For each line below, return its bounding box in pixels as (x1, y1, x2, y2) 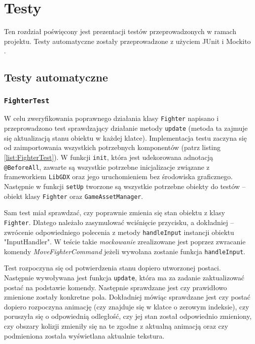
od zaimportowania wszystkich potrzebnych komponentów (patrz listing (4, 142, 221, 153)
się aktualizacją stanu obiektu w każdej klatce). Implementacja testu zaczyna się (4, 132, 247, 143)
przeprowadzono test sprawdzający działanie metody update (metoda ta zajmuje (4, 123, 248, 133)
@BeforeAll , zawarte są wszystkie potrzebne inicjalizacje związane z (4, 161, 210, 172)
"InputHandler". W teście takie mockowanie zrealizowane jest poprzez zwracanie (4, 236, 246, 247)
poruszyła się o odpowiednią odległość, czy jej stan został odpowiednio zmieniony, (4, 311, 252, 321)
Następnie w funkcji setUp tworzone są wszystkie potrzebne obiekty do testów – (4, 181, 246, 191)
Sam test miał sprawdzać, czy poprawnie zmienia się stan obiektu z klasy (4, 207, 225, 218)
